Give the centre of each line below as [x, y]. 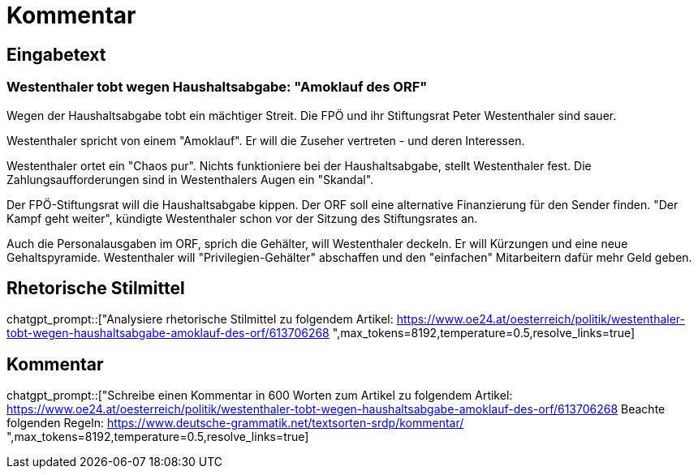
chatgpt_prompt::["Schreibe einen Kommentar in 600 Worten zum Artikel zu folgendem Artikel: [260, 396]
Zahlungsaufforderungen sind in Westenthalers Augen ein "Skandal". [190, 179]
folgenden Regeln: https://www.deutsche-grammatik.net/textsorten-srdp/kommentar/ [235, 423]
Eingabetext [56, 54]
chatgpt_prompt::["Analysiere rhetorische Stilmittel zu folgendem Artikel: [200, 319]
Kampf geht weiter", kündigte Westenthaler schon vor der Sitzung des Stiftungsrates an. [242, 218]
